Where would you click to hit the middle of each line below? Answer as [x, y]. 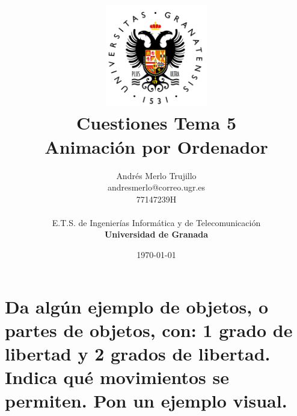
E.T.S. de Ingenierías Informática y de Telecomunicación [156, 222]
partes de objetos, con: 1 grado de [149, 329]
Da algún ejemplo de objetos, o [137, 306]
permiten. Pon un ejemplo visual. [146, 401]
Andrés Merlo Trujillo [156, 175]
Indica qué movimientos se [117, 377]
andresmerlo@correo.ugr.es [156, 187]
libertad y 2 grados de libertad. [138, 354]
